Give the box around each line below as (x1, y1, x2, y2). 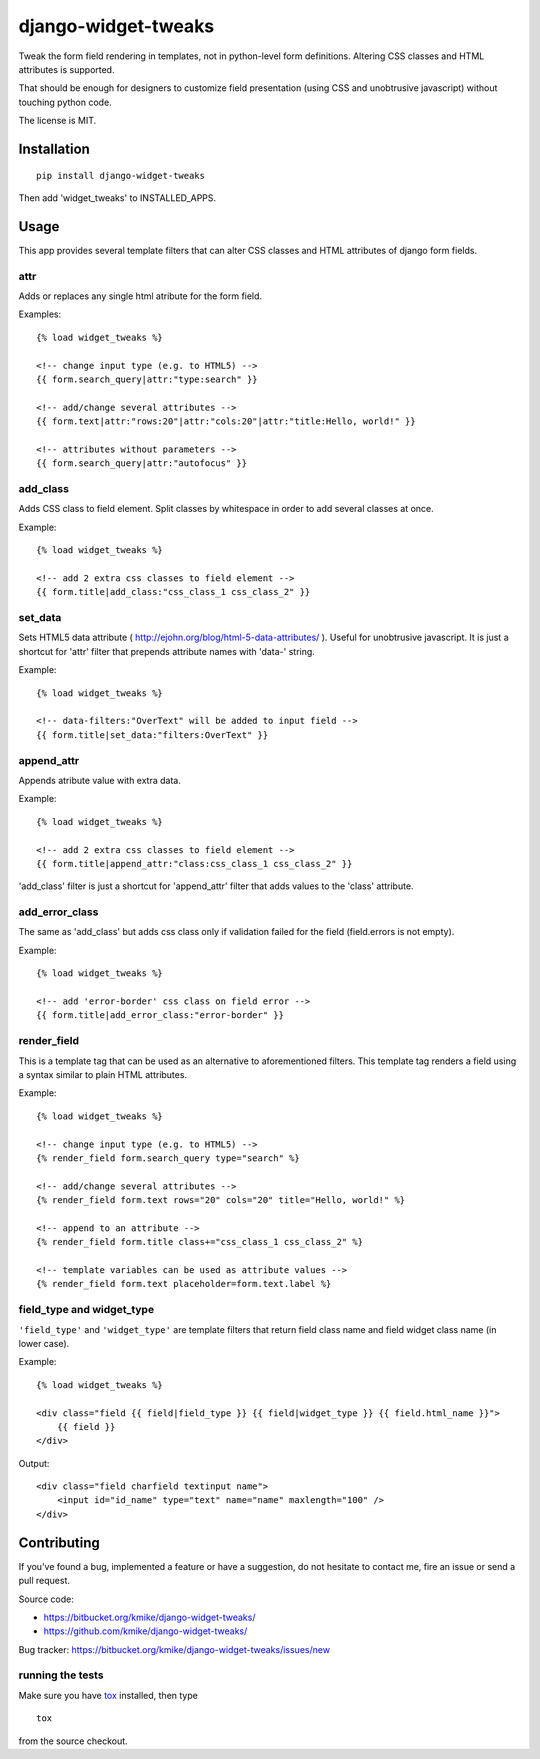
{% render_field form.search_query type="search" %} (36, 1152, 300, 1164)
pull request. (18, 1575, 70, 1587)
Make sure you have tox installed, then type (18, 1689, 199, 1701)
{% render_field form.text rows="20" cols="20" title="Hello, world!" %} (36, 1195, 406, 1206)
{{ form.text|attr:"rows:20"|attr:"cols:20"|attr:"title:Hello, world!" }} (36, 416, 416, 427)
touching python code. (18, 96, 112, 108)
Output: (18, 1457, 50, 1469)
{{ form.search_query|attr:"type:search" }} (36, 373, 259, 385)
